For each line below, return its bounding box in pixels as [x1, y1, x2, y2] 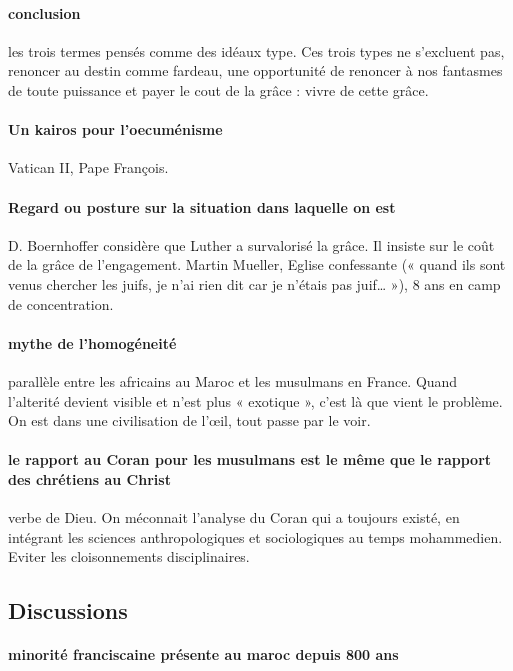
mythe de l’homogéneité [8, 332, 177, 353]
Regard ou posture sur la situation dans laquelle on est [8, 196, 396, 217]
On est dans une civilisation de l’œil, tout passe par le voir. [8, 410, 371, 431]
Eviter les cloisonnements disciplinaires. [8, 546, 250, 567]
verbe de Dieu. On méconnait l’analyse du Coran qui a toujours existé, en [8, 507, 460, 528]
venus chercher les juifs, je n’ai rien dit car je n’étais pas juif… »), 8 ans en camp [8, 273, 501, 294]
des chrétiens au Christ [8, 468, 171, 489]
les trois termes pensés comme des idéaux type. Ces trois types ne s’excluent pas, [8, 40, 505, 61]
